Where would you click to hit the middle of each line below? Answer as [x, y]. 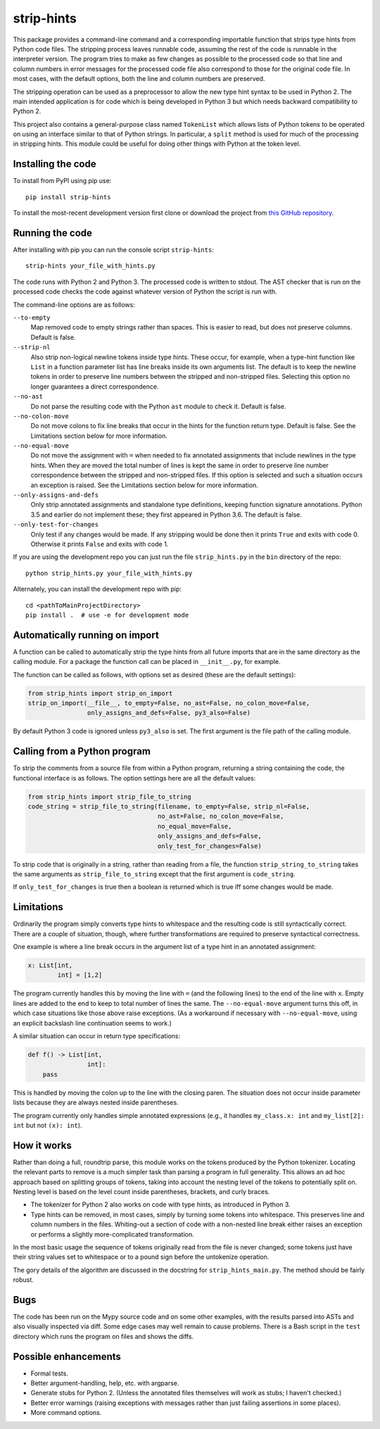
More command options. [66, 1413]
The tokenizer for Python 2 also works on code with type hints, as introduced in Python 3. [161, 1204]
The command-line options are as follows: [74, 304]
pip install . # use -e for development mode [107, 615]
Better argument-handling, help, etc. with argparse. [105, 1383]
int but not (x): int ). [47, 1125]
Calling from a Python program [82, 751]
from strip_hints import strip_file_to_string [109, 797]
